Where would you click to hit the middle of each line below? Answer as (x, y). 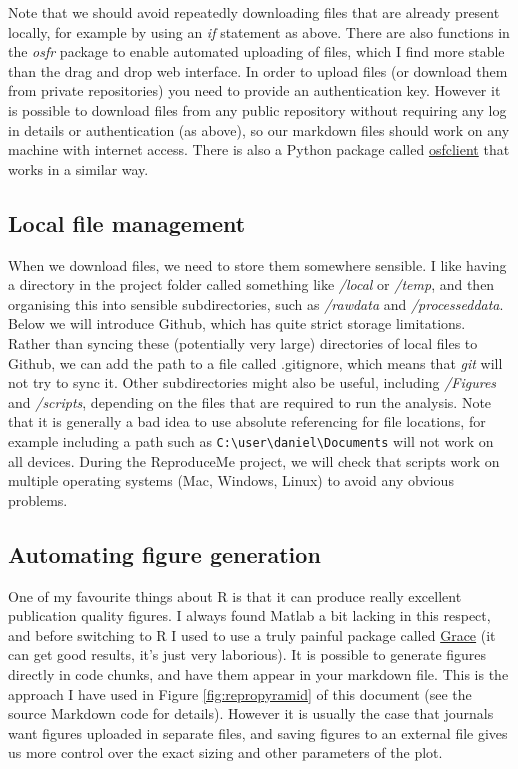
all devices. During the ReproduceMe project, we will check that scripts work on (254, 460)
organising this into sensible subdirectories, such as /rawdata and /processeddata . (256, 303)
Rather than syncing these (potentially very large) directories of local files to (243, 342)
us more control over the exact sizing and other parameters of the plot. (225, 752)
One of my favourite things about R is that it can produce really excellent (235, 595)
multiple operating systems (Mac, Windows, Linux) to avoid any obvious (231, 480)
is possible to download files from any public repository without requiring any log (257, 109)
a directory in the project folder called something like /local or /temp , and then (251, 284)
